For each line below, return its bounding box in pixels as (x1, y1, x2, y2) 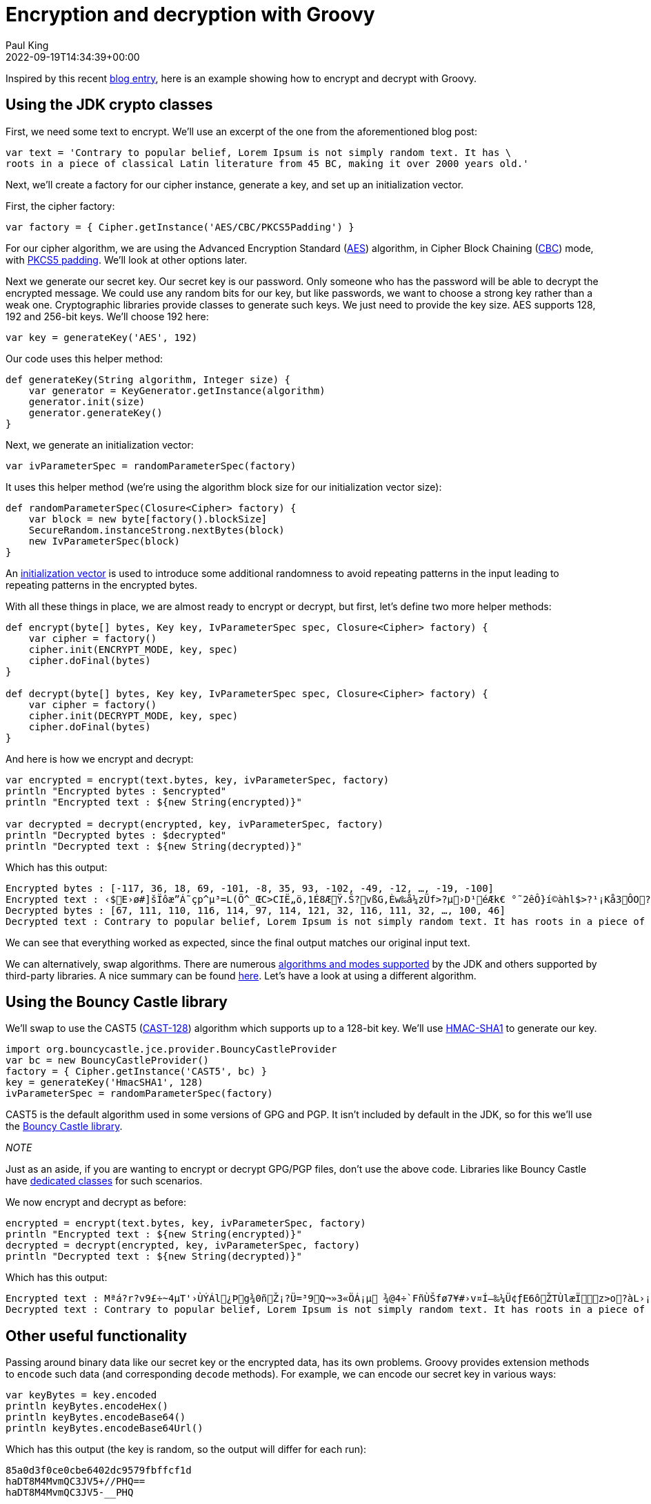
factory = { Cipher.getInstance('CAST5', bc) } (6, 1066, 268, 1077)
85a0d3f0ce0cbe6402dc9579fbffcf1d (6, 1465, 192, 1476)
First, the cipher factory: (6, 199, 115, 212)
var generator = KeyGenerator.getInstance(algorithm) (28, 384, 325, 396)
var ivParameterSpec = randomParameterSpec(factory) (6, 460, 297, 471)
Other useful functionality (6, 1327, 188, 1345)
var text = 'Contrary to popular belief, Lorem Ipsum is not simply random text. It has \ (6, 146, 512, 158)
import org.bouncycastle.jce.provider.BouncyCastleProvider (6, 1044, 337, 1055)
